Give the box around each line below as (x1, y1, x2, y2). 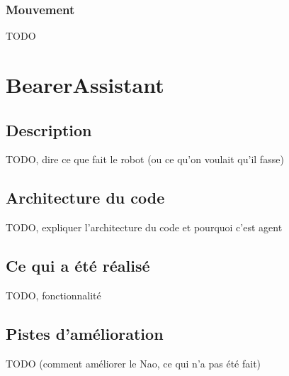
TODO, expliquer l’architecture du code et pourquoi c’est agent (6, 220, 283, 235)
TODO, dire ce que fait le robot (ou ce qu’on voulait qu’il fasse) (6, 152, 284, 167)
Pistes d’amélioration (6, 322, 164, 344)
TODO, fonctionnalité (6, 287, 101, 302)
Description (6, 118, 92, 140)
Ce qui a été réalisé (6, 255, 150, 277)
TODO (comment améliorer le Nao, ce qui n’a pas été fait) (6, 355, 261, 370)
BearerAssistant (6, 70, 164, 99)
